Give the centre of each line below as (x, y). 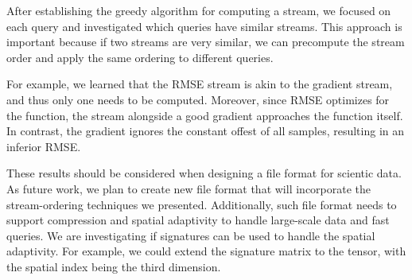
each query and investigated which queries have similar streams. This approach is (204, 26)
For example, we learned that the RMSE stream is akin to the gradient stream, (200, 84)
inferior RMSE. (44, 146)
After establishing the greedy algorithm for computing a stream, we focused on (199, 10)
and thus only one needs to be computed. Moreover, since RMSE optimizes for (198, 99)
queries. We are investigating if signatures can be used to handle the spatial (191, 235)
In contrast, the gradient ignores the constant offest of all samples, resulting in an (206, 131)
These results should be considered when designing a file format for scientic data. (204, 173)
